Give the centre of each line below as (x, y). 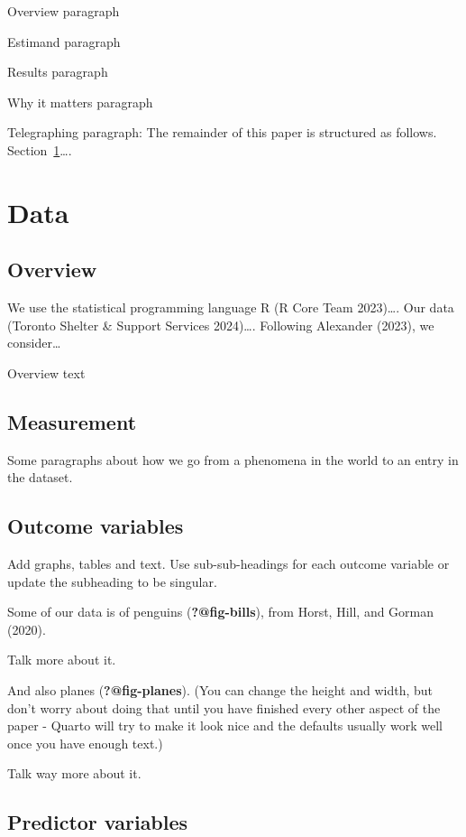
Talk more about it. (62, 660)
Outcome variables (96, 526)
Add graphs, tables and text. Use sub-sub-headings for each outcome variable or (228, 564)
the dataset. (40, 477)
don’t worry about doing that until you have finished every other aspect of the (224, 707)
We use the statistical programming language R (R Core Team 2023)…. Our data (231, 307)
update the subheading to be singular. (112, 581)
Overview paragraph (64, 11)
